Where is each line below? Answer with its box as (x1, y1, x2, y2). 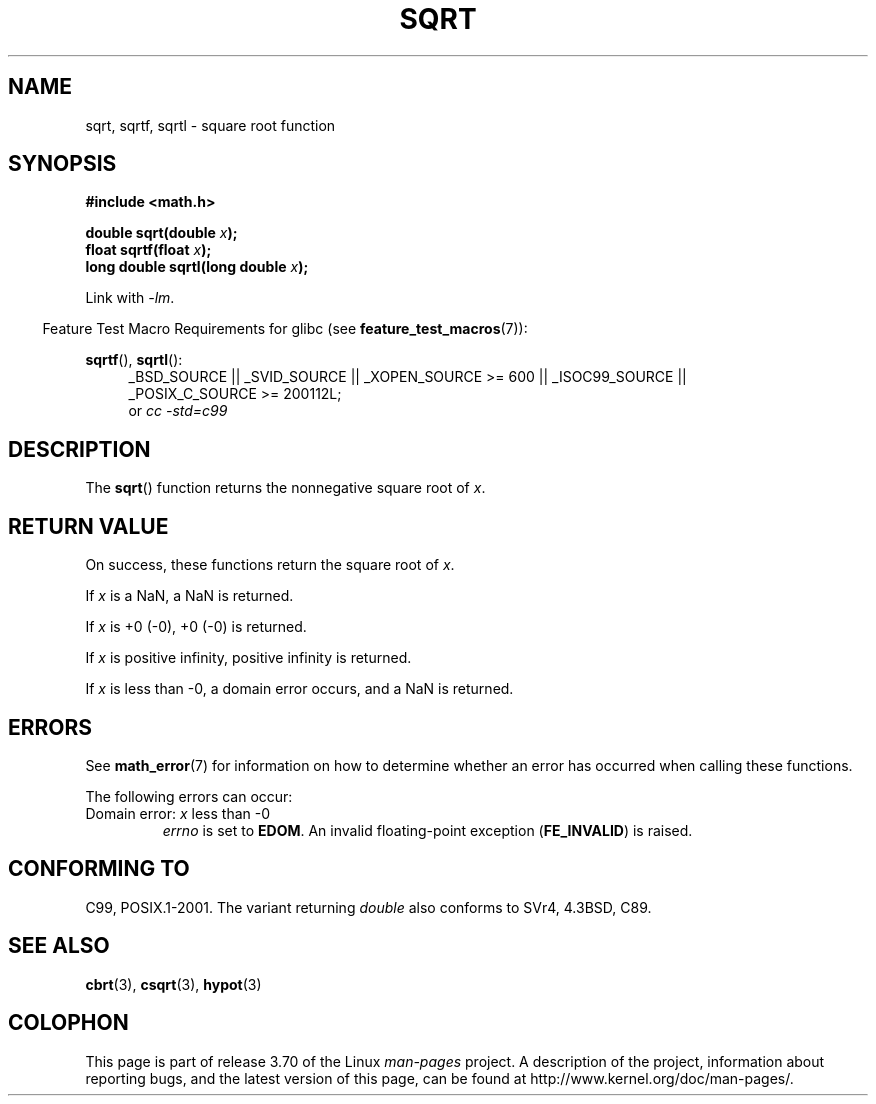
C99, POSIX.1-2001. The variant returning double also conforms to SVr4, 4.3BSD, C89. (85, 898, 652, 916)
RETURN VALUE (8, 513, 169, 539)
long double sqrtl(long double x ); (85, 258, 309, 276)
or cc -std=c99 (128, 402, 228, 420)
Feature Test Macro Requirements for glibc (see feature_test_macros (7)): (42, 320, 528, 338)
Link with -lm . (85, 289, 175, 307)
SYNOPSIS (8, 151, 117, 177)
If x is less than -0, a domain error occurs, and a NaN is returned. (85, 680, 514, 698)
